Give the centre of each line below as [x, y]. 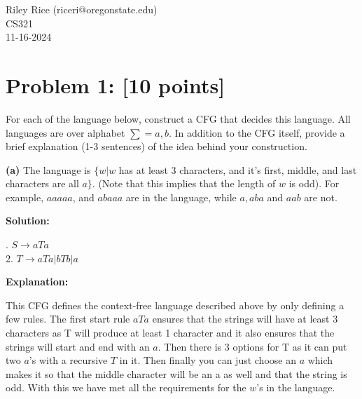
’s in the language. [296, 387]
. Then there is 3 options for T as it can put [252, 346]
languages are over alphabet [65, 132]
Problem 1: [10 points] [116, 84]
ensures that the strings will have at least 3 [245, 319]
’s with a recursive [68, 360]
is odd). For [314, 183]
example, [25, 197]
